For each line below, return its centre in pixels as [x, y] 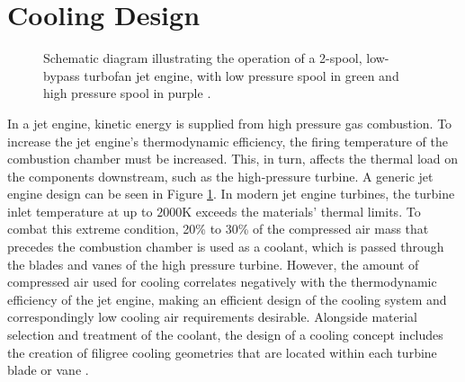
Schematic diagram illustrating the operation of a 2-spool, [203, 58]
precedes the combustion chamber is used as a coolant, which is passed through [226, 247]
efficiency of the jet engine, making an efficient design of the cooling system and [227, 299]
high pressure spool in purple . [127, 93]
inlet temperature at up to [80, 211]
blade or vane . [48, 370]
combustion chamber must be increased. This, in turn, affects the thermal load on [233, 159]
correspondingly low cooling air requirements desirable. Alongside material [212, 317]
